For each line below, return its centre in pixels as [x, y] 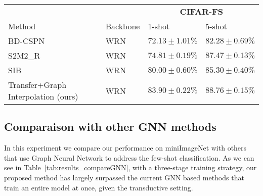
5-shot [216, 26]
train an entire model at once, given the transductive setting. [99, 187]
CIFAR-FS [201, 11]
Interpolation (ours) [43, 96]
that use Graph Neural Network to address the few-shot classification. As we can [129, 157]
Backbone [123, 26]
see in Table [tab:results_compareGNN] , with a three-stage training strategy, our [130, 167]
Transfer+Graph [37, 85]
